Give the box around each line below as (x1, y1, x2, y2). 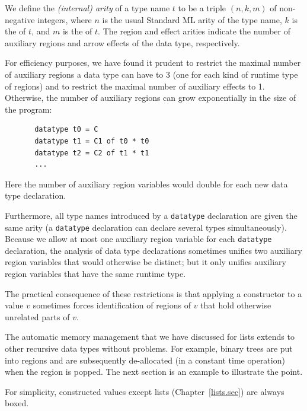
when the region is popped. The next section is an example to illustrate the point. (5, 365, 303, 378)
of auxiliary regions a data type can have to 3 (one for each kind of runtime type (5, 68, 298, 80)
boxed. (5, 397, 29, 409)
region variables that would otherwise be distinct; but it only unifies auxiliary (5, 256, 286, 268)
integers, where (37, 13, 92, 26)
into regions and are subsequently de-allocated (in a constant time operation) (5, 353, 285, 366)
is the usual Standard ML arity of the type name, (102, 13, 282, 26)
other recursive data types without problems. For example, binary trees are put (5, 342, 293, 355)
